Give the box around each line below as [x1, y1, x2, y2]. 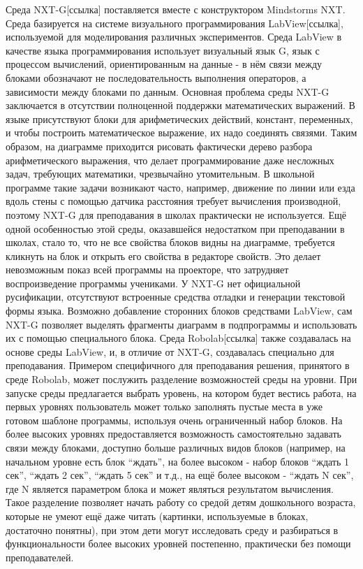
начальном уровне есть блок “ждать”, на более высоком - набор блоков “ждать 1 [6, 454, 350, 468]
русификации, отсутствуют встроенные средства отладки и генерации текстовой [6, 289, 346, 304]
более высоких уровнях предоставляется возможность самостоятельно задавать [6, 426, 341, 441]
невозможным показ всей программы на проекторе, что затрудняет [6, 262, 289, 277]
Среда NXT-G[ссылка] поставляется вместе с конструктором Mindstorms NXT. [6, 2, 346, 16]
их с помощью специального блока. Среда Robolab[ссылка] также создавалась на [6, 331, 351, 345]
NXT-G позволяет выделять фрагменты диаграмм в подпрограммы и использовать [6, 317, 357, 331]
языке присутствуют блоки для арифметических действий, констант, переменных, [6, 111, 353, 126]
